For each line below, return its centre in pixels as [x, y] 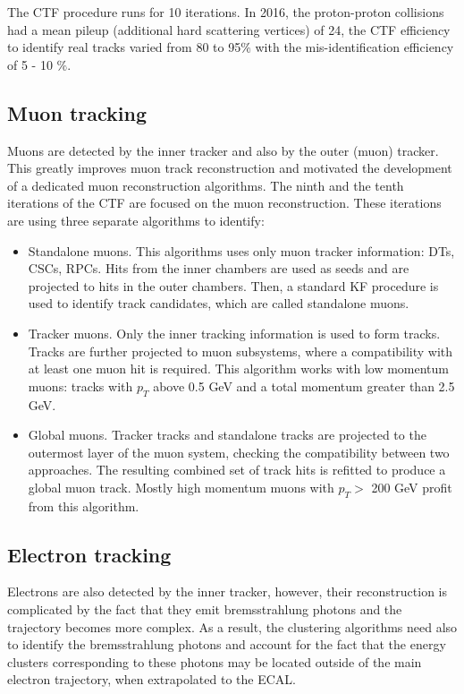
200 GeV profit [412, 487]
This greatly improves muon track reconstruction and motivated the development [230, 168]
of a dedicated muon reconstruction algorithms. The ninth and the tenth [206, 185]
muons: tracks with [80, 386]
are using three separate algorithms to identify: [136, 220]
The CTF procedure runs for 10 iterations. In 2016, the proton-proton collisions [226, 12]
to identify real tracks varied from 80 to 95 [124, 47]
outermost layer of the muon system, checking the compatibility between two [239, 452]
